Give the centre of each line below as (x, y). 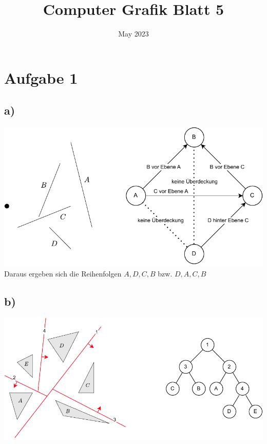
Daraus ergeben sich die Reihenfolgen (63, 273)
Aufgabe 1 (41, 77)
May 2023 (133, 34)
